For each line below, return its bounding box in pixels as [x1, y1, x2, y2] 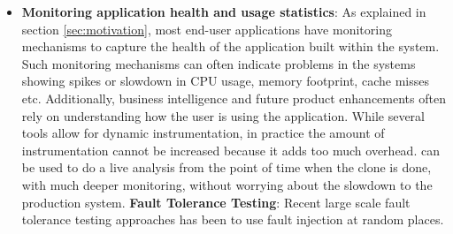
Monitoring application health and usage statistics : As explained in [21, 3, 426, 20]
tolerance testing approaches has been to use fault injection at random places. [21, 210, 444, 229]
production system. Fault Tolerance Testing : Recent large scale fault [21, 192, 411, 211]
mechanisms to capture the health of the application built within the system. [21, 37, 440, 56]
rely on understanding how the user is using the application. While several [21, 106, 425, 125]
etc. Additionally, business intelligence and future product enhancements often [21, 88, 446, 107]
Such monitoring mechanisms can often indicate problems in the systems [21, 54, 416, 72]
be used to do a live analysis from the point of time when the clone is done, [21, 158, 432, 177]
